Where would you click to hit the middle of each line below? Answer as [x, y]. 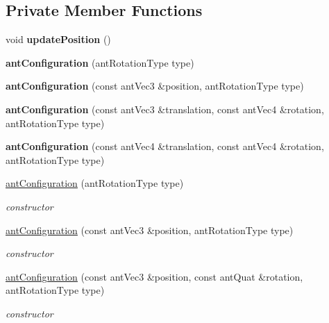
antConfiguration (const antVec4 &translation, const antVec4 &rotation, [165, 146]
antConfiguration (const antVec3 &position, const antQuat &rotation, [154, 276]
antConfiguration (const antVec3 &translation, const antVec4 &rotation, [165, 109]
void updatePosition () [58, 39]
